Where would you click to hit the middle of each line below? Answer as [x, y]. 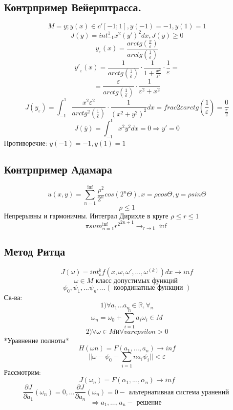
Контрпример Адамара [58, 169]
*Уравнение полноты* [37, 340]
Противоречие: [26, 142]
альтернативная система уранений [179, 392]
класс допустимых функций [137, 281]
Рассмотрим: [22, 372]
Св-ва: [13, 297]
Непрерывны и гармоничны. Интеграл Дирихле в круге [86, 215]
